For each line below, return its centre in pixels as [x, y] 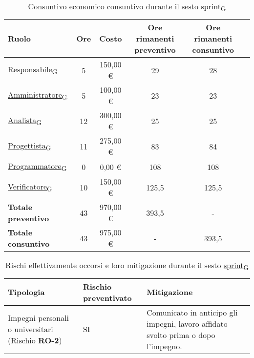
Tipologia [26, 292]
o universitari [31, 329]
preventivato [107, 297]
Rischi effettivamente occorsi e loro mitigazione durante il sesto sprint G [127, 266]
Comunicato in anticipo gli [192, 312]
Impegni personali [39, 318]
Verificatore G [30, 187]
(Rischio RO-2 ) [35, 340]
